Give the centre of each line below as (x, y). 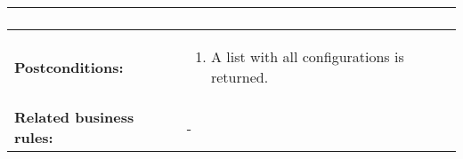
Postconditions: (69, 67)
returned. (240, 77)
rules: (34, 137)
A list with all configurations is (307, 56)
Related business (74, 117)
